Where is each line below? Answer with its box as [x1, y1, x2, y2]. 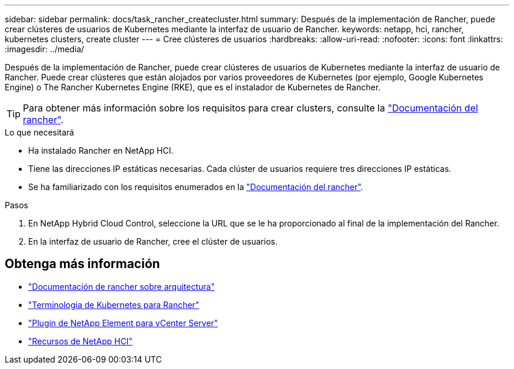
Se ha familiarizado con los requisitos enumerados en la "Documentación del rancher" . [28, 182, 363, 192]
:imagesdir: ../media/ [5, 44, 84, 54]
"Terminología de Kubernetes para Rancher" [28, 299, 199, 310]
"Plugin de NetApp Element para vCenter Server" [28, 317, 218, 328]
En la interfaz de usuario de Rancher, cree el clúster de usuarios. [28, 236, 278, 246]
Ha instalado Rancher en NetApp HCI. [28, 145, 174, 155]
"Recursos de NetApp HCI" [28, 336, 133, 346]
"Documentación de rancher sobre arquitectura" [28, 281, 215, 292]
